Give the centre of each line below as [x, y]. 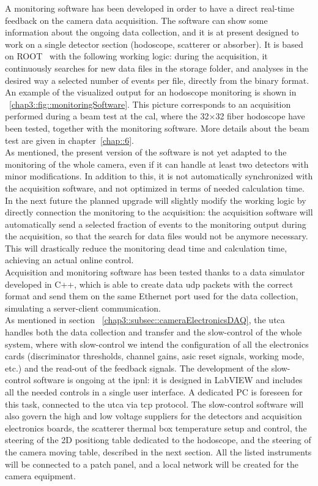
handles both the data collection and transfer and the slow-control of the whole [153, 332]
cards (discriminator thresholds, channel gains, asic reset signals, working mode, [155, 356]
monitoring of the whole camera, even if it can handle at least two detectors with [157, 164]
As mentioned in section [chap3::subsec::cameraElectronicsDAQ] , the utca [145, 320]
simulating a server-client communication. [83, 308]
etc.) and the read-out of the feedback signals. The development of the [137, 368]
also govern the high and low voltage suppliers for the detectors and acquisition [153, 416]
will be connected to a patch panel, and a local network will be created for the [152, 464]
